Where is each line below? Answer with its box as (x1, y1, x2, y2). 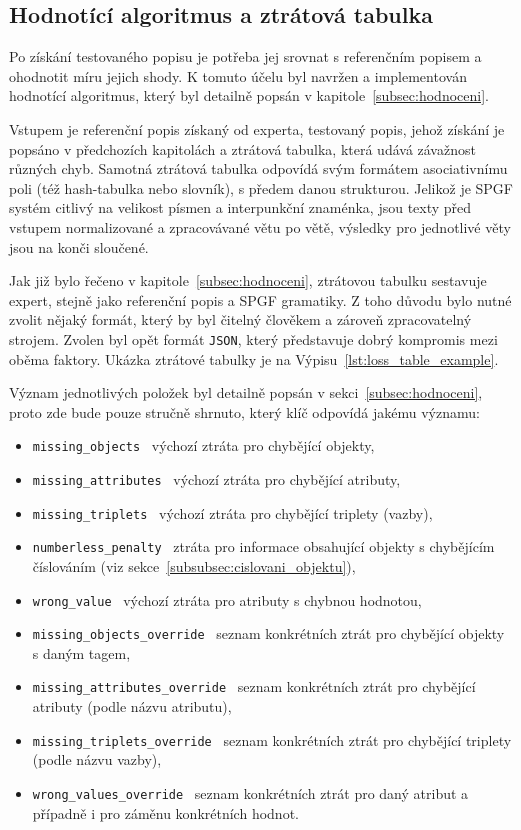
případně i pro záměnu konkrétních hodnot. (32, 802, 299, 823)
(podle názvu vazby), (32, 749, 162, 770)
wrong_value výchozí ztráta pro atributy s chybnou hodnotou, (32, 589, 422, 610)
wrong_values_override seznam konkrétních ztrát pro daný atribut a (32, 782, 469, 803)
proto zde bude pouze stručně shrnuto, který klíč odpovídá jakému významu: (9, 401, 480, 422)
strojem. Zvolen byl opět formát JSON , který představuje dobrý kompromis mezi (9, 328, 498, 349)
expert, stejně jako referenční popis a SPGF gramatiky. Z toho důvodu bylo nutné (9, 289, 512, 310)
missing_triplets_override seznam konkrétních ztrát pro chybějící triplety (32, 729, 512, 750)
